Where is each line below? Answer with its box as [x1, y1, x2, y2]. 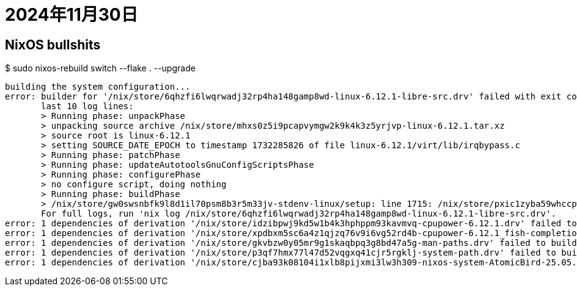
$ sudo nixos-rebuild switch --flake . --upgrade [5, 63, 196, 74]
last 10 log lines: [41, 101, 134, 112]
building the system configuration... [5, 82, 191, 92]
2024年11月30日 [5, 4, 138, 25]
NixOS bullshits [5, 37, 101, 52]
